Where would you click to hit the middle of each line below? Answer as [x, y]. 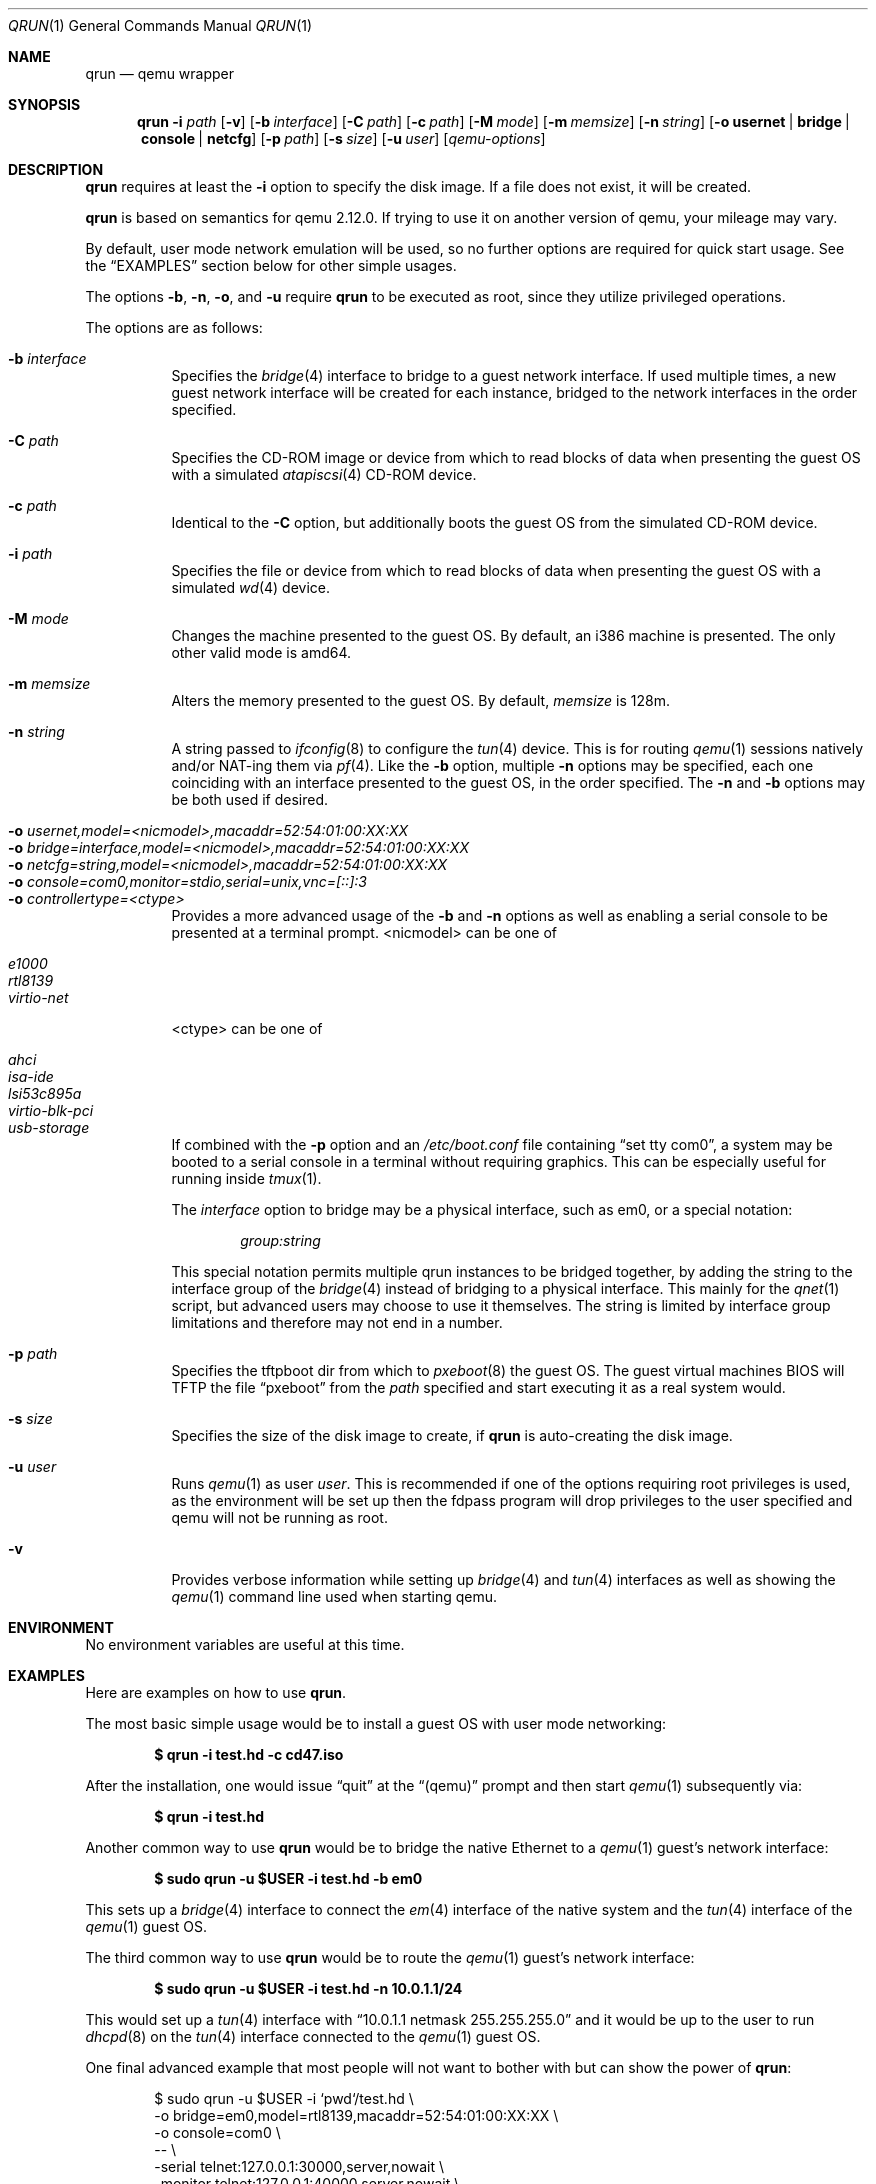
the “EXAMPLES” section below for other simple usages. [271, 265]
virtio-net [38, 997]
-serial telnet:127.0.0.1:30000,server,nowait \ [299, 2166]
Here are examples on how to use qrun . [216, 1692]
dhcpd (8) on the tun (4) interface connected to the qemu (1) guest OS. [313, 2036]
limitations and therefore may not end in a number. [337, 1322]
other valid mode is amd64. [261, 652]
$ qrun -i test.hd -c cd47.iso [249, 1754]
